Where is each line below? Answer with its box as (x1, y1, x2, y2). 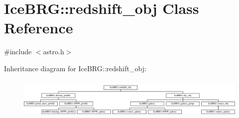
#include (4, 46, 32, 57)
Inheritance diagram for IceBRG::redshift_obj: (4, 63, 146, 73)
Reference (4, 17, 73, 38)
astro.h (43, 46, 64, 57)
